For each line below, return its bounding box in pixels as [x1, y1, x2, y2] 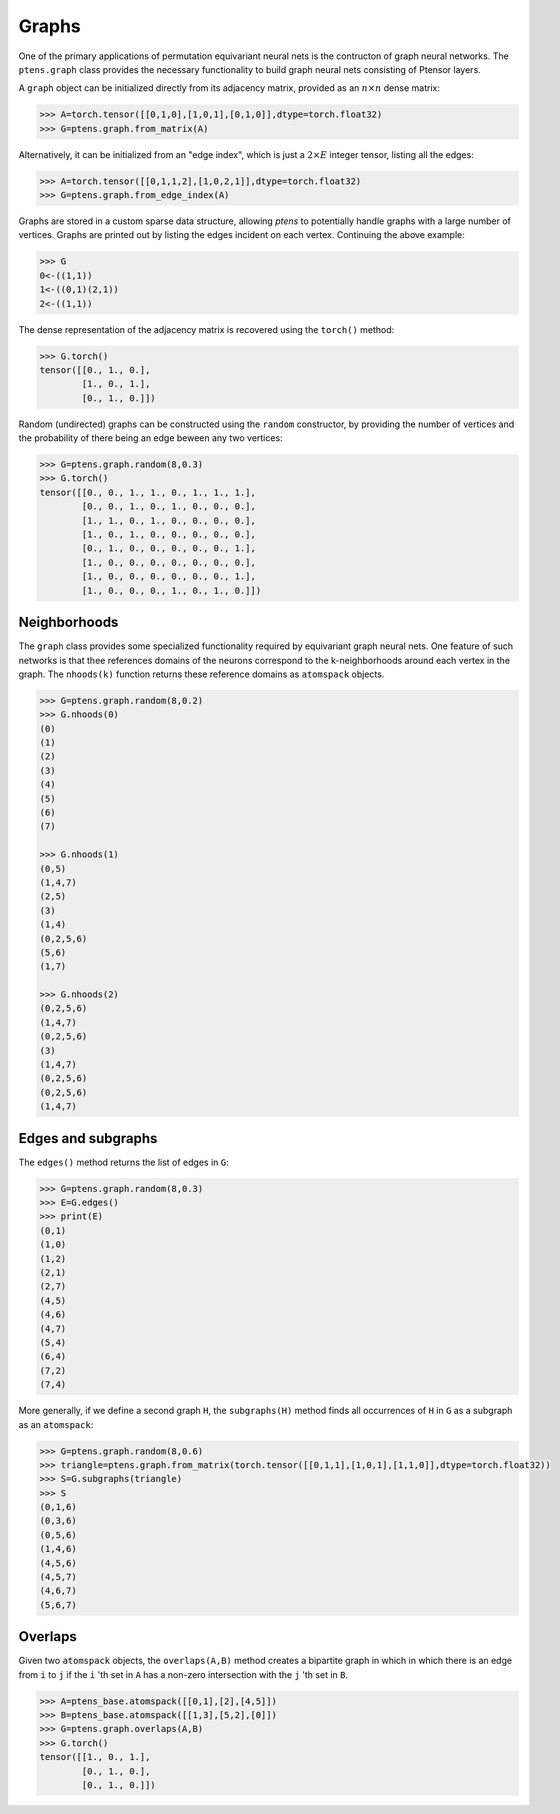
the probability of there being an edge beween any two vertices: [18, 432, 284, 444]
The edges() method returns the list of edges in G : [18, 1156, 229, 1168]
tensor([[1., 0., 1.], [39, 1751, 151, 1763]
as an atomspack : [18, 1418, 94, 1430]
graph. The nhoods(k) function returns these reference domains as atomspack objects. [18, 668, 385, 680]
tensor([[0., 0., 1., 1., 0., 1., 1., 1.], [39, 486, 257, 498]
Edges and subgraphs [18, 1130, 158, 1147]
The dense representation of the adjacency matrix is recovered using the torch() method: [18, 323, 395, 335]
